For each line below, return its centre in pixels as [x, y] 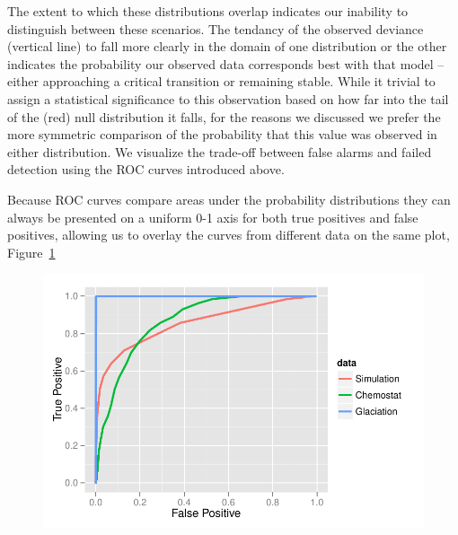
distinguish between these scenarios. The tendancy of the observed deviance [216, 28]
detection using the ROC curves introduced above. [146, 169]
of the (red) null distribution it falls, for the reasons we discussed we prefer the [224, 116]
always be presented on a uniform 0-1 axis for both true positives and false [213, 217]
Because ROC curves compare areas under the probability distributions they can [229, 199]
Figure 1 [31, 252]
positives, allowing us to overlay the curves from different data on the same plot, [229, 235]
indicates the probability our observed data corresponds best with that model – [226, 63]
